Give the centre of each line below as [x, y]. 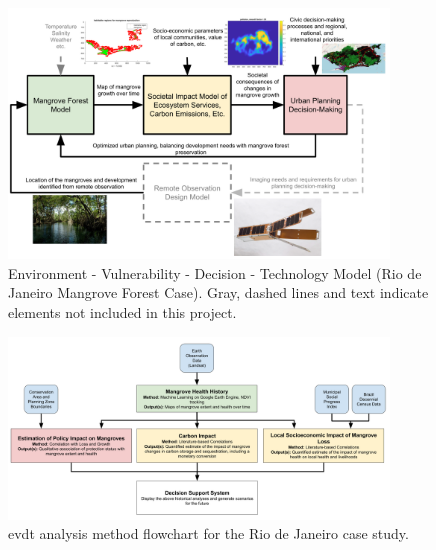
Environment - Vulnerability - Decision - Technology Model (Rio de [215, 272]
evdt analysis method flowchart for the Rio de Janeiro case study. [208, 533]
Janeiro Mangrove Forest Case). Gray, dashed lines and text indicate [218, 292]
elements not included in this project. [122, 311]
